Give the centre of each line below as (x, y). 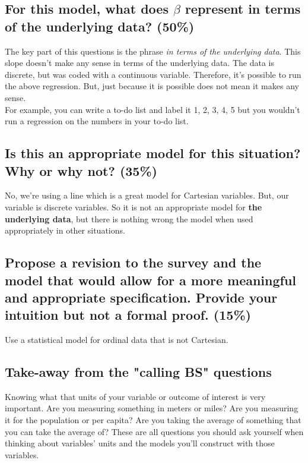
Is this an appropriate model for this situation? (153, 153)
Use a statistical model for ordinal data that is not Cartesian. (117, 340)
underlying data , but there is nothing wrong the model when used (129, 218)
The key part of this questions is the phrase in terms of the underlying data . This (153, 51)
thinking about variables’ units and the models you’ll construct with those (140, 443)
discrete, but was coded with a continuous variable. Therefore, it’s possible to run (153, 74)
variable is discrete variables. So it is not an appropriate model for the (134, 207)
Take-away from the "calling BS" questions (138, 372)
